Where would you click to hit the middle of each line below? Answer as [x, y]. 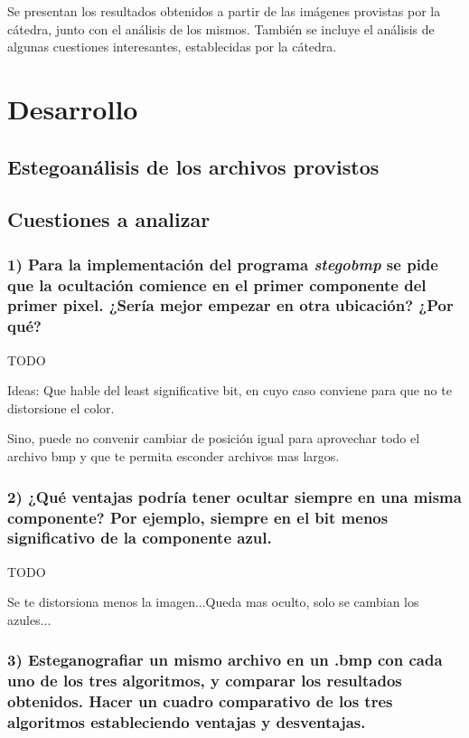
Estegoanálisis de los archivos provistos [193, 166]
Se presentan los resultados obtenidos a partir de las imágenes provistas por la [224, 11]
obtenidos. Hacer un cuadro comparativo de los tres [200, 701]
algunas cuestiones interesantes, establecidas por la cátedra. [172, 47]
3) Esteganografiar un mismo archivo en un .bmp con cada [225, 660]
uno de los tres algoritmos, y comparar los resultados [205, 681]
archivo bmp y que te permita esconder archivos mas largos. [174, 456]
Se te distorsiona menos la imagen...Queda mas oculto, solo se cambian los [213, 602]
